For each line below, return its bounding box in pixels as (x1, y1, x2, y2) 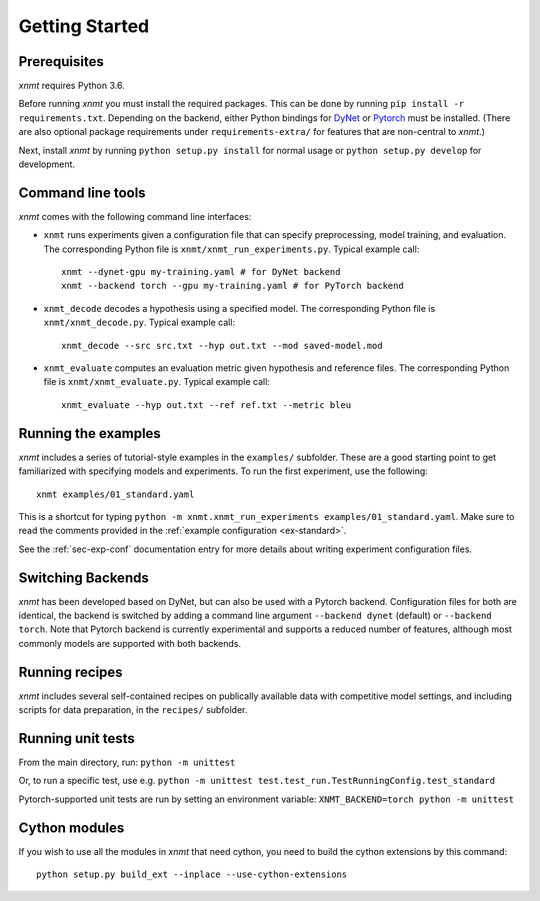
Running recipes (18, 663, 124, 680)
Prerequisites (18, 53, 104, 70)
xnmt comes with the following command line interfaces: (18, 210, 252, 222)
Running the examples (18, 425, 162, 442)
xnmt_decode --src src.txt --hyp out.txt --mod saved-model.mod (61, 340, 384, 351)
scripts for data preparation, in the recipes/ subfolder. (18, 704, 248, 716)
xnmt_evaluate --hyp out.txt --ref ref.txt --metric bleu (61, 399, 352, 410)
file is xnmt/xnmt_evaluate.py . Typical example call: (43, 376, 270, 388)
